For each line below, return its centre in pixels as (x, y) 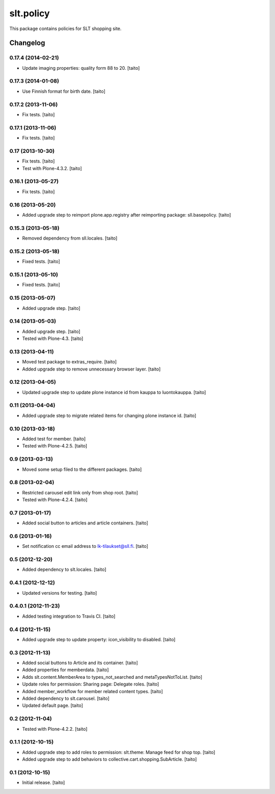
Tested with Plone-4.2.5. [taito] (55, 446)
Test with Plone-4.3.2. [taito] (52, 168)
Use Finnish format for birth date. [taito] (64, 91)
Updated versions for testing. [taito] (60, 593)
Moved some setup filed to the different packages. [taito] (82, 469)
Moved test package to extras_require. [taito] (70, 362)
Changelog (27, 43)
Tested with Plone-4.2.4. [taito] (55, 500)
